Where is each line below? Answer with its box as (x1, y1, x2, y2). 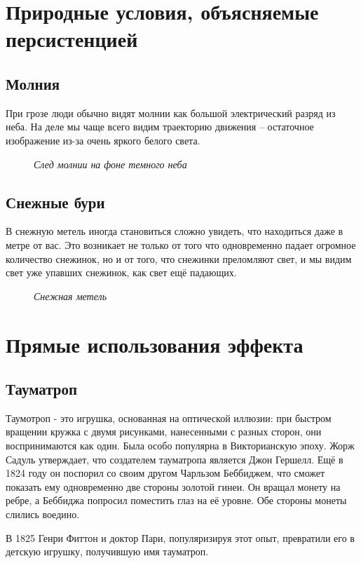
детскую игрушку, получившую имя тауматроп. (6, 544, 209, 559)
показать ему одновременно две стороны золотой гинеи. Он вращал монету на (6, 479, 341, 494)
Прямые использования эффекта (6, 330, 304, 358)
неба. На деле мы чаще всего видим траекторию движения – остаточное (6, 119, 314, 134)
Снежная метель (34, 288, 107, 303)
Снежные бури (6, 191, 105, 212)
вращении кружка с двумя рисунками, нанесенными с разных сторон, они (6, 424, 322, 439)
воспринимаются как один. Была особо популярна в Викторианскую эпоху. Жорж (6, 438, 355, 453)
